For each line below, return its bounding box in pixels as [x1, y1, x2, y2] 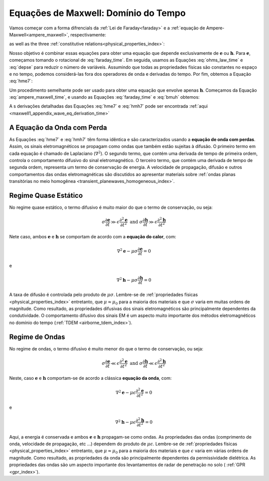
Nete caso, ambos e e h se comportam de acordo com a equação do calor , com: [9, 234, 176, 240]
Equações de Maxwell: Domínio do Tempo [9, 7, 186, 18]
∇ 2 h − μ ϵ [115, 419, 136, 425]
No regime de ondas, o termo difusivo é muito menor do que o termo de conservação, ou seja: [9, 345, 204, 351]
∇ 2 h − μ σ [116, 277, 138, 283]
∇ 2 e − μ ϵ [115, 389, 136, 396]
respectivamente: [70, 31, 107, 37]
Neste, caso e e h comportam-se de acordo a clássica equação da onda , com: [9, 375, 172, 381]
